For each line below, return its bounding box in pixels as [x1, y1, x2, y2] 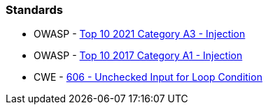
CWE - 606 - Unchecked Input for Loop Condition [34, 71, 262, 84]
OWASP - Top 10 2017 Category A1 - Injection [34, 49, 243, 62]
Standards [6, 3, 64, 17]
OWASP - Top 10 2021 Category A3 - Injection [34, 28, 246, 40]
